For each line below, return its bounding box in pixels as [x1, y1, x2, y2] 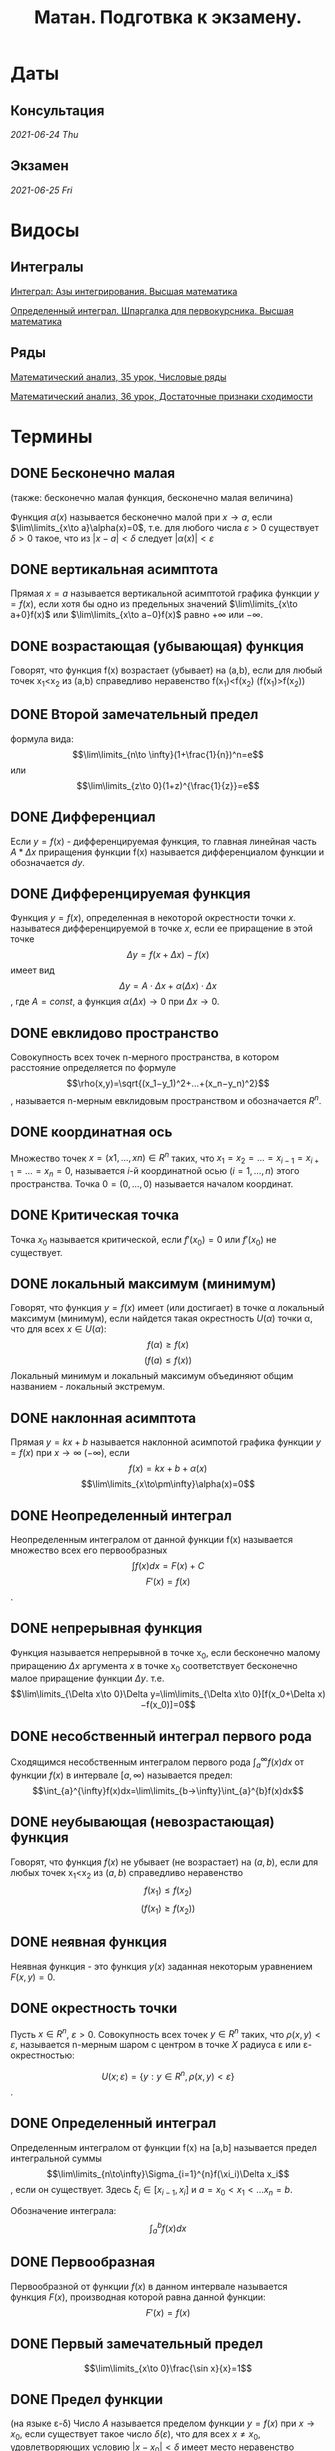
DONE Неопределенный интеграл [10, 1507, 232, 1524]
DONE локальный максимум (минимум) [10, 1276, 277, 1293]
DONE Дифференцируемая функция [10, 886, 251, 903]
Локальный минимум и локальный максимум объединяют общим [10, 1370, 294, 1382]
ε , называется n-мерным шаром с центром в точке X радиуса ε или [10, 2039, 302, 2051]
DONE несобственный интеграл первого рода [10, 1727, 313, 1745]
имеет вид [10, 964, 55, 976]
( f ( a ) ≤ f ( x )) [144, 1354, 192, 1366]
